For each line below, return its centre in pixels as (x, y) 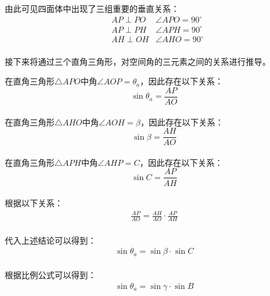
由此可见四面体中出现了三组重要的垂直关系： (92, 8)
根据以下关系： (34, 203)
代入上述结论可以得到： (50, 240)
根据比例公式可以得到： (50, 275)
